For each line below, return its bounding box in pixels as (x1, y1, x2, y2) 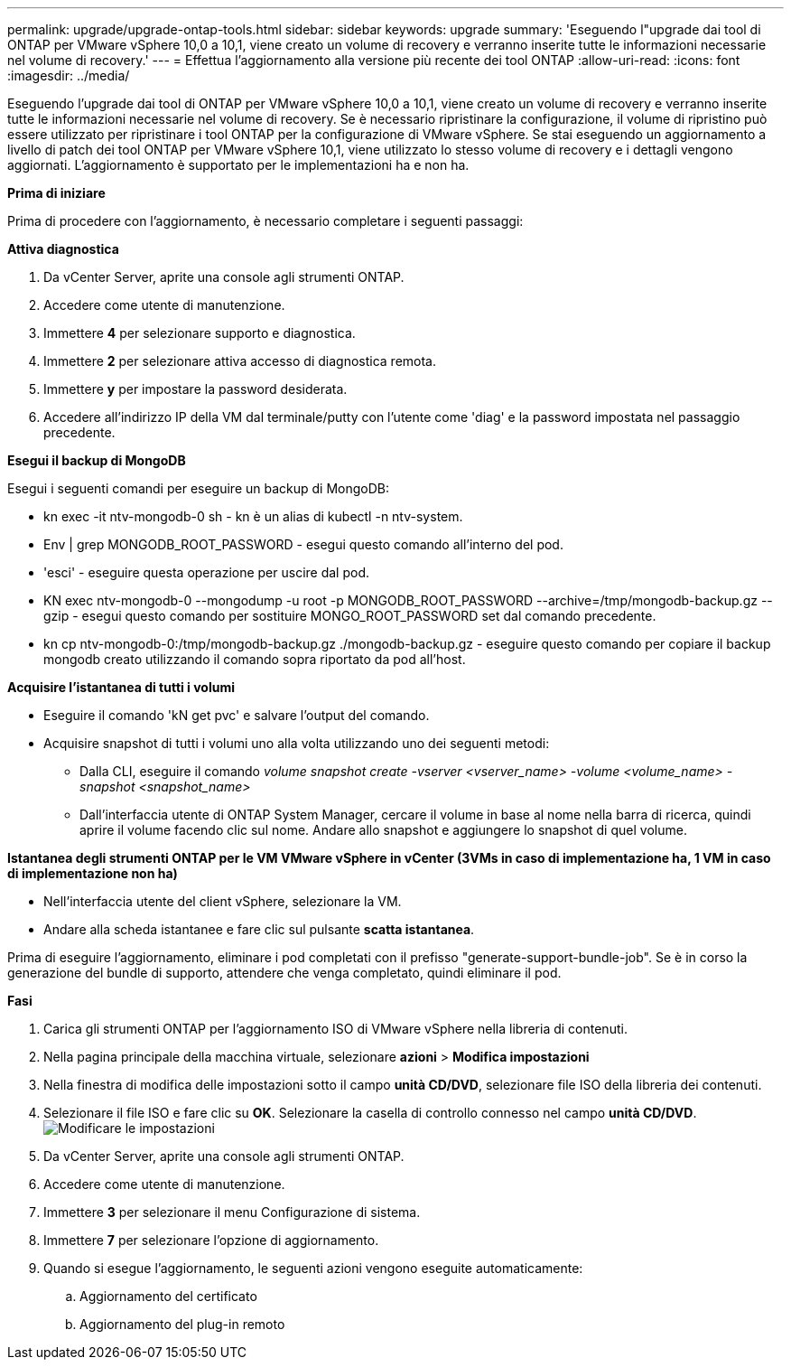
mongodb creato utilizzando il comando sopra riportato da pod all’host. (43, 651, 466, 667)
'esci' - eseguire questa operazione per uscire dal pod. (43, 565, 370, 580)
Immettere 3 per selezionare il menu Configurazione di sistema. (43, 1204, 421, 1220)
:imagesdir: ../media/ (7, 68, 130, 83)
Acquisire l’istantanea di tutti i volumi (7, 679, 236, 695)
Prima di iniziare (7, 185, 106, 201)
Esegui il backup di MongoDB (7, 453, 186, 468)
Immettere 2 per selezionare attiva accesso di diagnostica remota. (43, 353, 436, 369)
